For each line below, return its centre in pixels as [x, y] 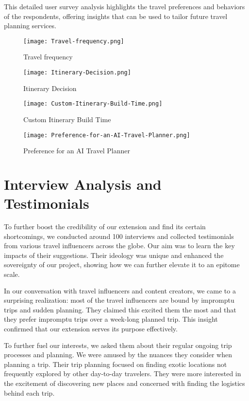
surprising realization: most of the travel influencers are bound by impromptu [119, 300]
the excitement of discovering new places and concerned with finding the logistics [124, 383]
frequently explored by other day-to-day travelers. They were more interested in [123, 374]
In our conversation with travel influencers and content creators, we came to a [120, 290]
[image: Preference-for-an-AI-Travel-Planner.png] [107, 135]
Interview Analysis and [83, 184]
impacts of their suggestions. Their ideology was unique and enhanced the [114, 255]
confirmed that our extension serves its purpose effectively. [91, 329]
